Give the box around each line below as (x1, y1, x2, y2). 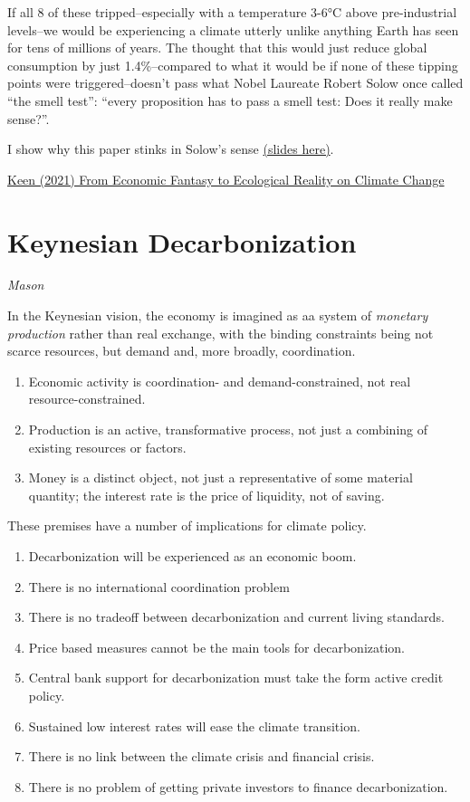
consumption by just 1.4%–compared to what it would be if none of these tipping (7, 55, 458, 74)
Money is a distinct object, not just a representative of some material (28, 468, 413, 487)
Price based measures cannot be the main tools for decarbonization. (28, 637, 406, 656)
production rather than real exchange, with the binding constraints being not (7, 323, 434, 342)
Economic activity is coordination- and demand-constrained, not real (28, 371, 411, 390)
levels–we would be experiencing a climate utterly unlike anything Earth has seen (7, 20, 459, 39)
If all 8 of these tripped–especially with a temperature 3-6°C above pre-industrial (7, 3, 457, 21)
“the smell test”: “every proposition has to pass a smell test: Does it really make (7, 91, 453, 110)
